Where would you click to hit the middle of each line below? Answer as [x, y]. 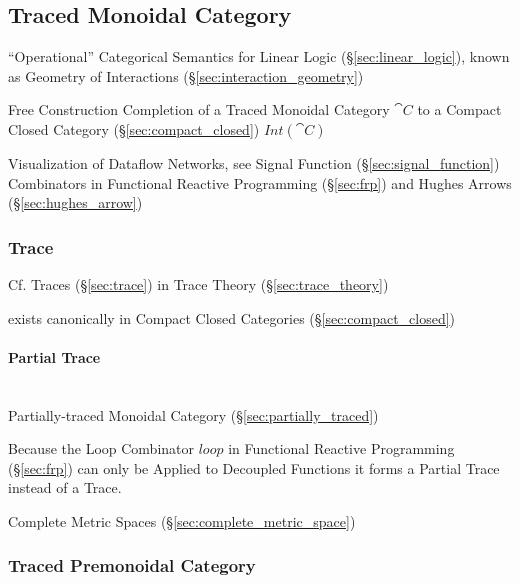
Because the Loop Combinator [101, 448]
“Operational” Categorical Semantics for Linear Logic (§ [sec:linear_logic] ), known [259, 56]
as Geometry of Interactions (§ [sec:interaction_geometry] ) [186, 75]
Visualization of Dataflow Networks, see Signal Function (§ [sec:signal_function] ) [254, 162]
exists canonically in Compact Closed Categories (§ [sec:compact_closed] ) [232, 317]
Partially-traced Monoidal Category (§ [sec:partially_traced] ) [193, 414]
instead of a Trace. [65, 487]
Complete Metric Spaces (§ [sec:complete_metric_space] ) [182, 520]
